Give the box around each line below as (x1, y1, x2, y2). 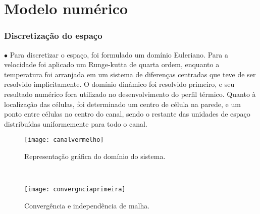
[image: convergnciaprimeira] (24, 186, 126, 193)
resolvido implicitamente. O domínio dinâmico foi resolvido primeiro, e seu (4, 79, 235, 89)
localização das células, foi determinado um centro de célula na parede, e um (4, 98, 241, 109)
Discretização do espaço (4, 29, 102, 42)
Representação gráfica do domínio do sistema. (24, 151, 166, 161)
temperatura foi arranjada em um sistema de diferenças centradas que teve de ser (4, 69, 256, 79)
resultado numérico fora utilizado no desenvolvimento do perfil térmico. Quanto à (4, 88, 256, 99)
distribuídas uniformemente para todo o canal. (4, 118, 147, 129)
